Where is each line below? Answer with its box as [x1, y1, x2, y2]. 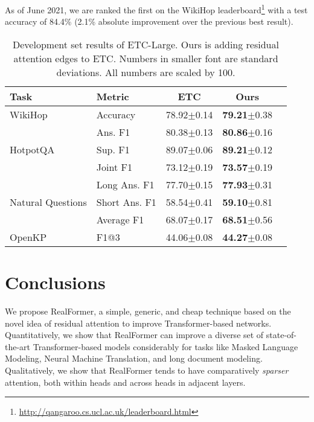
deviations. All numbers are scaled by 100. [56, 65, 235, 79]
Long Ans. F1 [96, 177, 155, 191]
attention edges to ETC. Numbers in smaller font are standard [13, 51, 278, 65]
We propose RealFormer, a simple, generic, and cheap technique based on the [5, 304, 291, 317]
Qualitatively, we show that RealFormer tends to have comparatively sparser [5, 363, 289, 376]
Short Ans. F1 [96, 194, 156, 209]
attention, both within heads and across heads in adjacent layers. [5, 376, 246, 388]
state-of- [266, 328, 297, 341]
